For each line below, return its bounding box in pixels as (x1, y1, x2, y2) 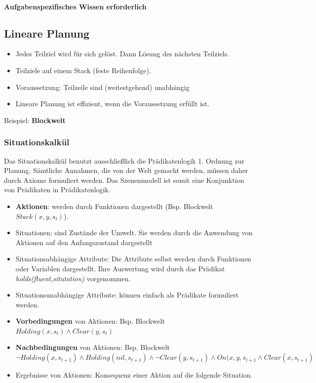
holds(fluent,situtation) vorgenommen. (15, 273, 131, 283)
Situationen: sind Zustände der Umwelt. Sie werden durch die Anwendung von (15, 227, 253, 238)
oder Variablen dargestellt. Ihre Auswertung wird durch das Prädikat (15, 263, 225, 273)
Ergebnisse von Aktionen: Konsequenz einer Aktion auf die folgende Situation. (15, 370, 253, 380)
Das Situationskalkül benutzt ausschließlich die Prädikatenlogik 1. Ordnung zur (4, 155, 245, 166)
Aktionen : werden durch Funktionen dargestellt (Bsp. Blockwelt (15, 201, 213, 211)
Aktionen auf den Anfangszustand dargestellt (15, 237, 153, 247)
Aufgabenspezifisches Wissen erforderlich (4, 1, 147, 11)
